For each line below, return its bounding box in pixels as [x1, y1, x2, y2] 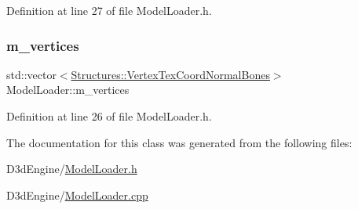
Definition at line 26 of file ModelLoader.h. [6, 108, 212, 124]
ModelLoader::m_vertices [6, 81, 130, 98]
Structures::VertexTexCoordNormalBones [71, 66, 270, 82]
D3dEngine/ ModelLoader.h [6, 160, 137, 177]
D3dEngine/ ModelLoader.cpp [6, 186, 148, 203]
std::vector [6, 66, 57, 82]
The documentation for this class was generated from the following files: [6, 134, 353, 150]
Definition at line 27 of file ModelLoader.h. [6, 2, 212, 18]
